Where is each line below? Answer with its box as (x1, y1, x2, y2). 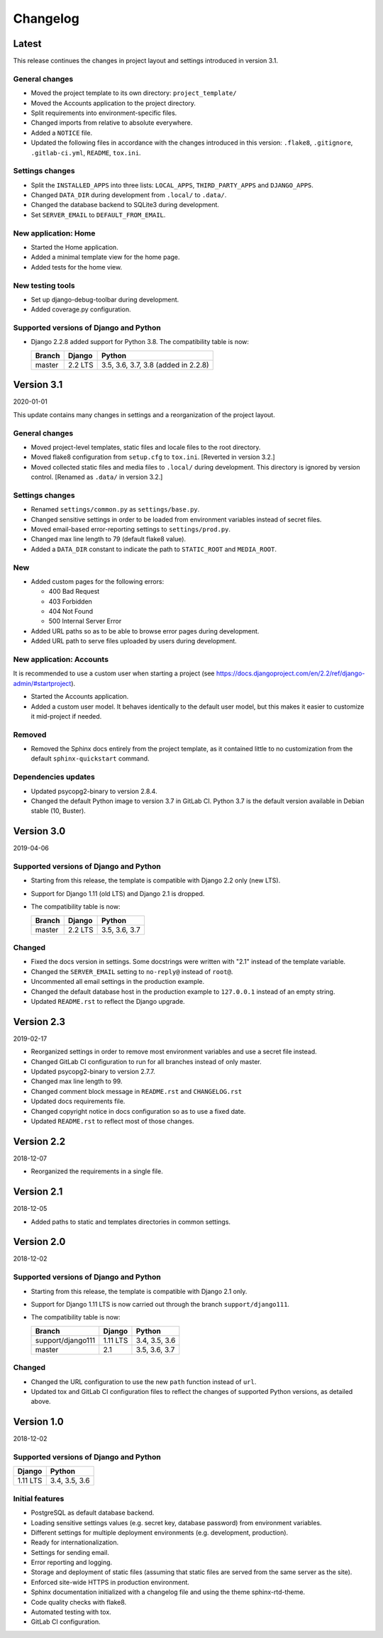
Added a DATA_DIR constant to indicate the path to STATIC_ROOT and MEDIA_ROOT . (30, 545, 277, 553)
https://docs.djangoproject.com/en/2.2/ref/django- (216, 669, 365, 677)
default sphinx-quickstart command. (30, 754, 150, 763)
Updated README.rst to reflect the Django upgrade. (30, 997, 185, 1005)
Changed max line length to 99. (30, 1077, 123, 1085)
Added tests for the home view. (30, 262, 123, 271)
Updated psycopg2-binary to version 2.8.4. (30, 787, 157, 795)
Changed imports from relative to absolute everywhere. (30, 118, 193, 127)
